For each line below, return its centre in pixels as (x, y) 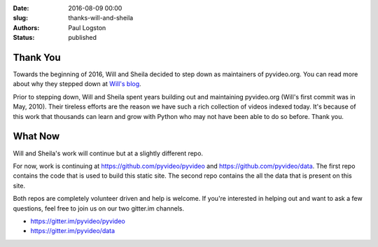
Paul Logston (87, 27)
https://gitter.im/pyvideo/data (73, 231)
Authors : (26, 27)
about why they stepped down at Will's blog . (77, 84)
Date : (21, 8)
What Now (36, 136)
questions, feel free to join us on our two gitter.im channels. (99, 208)
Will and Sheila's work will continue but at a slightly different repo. (108, 153)
